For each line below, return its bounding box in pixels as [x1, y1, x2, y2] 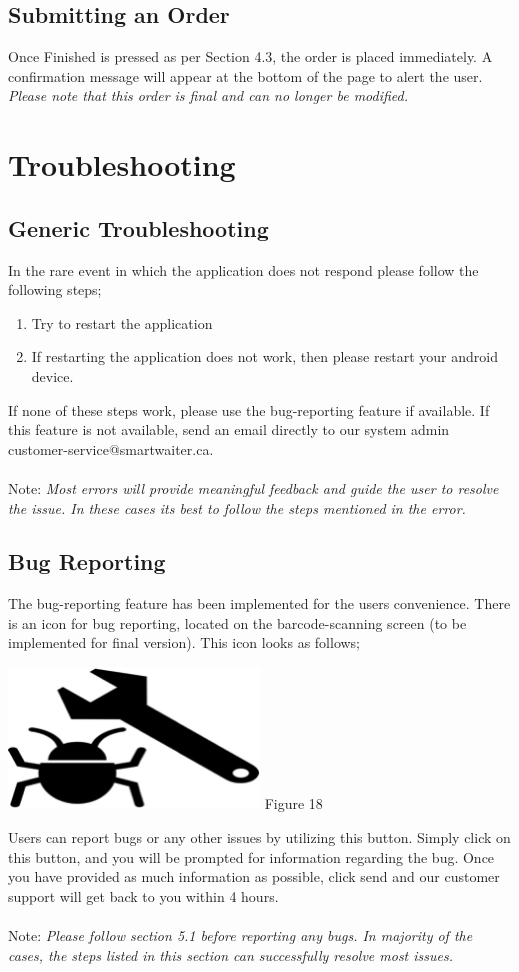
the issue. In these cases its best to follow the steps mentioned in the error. [8, 497, 466, 518]
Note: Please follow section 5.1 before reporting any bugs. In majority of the [8, 924, 473, 945]
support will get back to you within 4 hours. [8, 885, 279, 906]
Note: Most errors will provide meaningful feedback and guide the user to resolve [8, 477, 499, 498]
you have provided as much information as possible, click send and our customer [8, 866, 500, 887]
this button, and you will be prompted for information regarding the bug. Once [8, 846, 495, 867]
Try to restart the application [31, 312, 213, 333]
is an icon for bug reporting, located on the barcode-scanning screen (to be [8, 612, 467, 633]
